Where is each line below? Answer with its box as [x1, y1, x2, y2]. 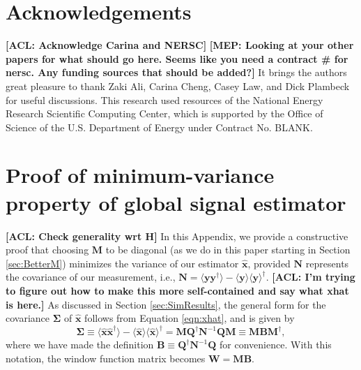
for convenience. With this [220, 337, 332, 352]
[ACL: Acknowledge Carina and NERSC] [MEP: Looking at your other [6, 38, 354, 52]
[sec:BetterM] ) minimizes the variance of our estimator [6, 256, 239, 270]
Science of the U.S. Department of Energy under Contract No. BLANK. [6, 119, 313, 134]
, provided [247, 256, 291, 270]
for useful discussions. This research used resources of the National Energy [6, 92, 323, 107]
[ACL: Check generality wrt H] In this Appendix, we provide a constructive [6, 228, 348, 243]
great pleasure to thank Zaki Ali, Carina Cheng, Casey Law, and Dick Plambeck [6, 78, 350, 93]
